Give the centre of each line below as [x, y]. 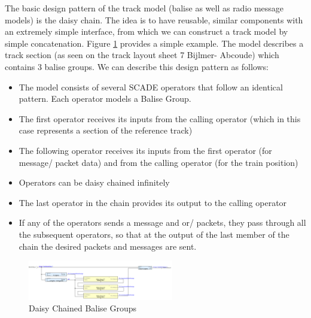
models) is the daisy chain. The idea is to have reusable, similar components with [154, 19]
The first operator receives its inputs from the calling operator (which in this [160, 118]
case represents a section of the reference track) [106, 130]
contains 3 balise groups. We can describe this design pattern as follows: [137, 66]
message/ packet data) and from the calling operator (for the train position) [158, 162]
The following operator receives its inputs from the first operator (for [145, 150]
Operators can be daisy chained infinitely [94, 182]
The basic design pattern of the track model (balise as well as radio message [144, 8]
